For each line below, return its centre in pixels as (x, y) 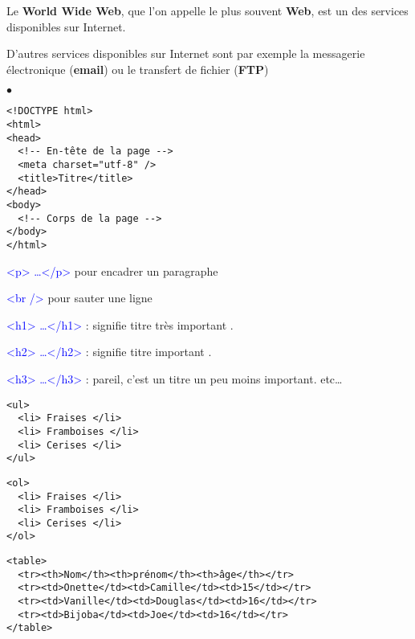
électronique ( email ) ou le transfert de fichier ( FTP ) (138, 69)
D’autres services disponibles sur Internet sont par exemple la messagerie (186, 53)
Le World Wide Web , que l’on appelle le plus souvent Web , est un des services (207, 10)
